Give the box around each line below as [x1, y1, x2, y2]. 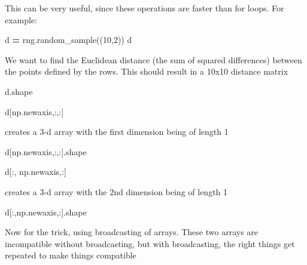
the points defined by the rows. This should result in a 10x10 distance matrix [5, 65, 288, 78]
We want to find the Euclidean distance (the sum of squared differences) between [5, 53, 302, 66]
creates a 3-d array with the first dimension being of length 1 [5, 125, 229, 138]
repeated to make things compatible [5, 249, 136, 261]
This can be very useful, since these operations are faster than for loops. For [5, 2, 284, 14]
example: [5, 13, 38, 26]
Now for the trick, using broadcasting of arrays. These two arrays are [5, 226, 259, 238]
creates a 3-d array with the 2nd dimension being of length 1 [5, 185, 228, 198]
